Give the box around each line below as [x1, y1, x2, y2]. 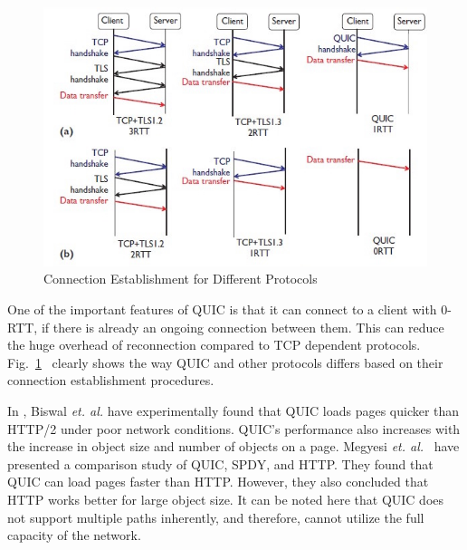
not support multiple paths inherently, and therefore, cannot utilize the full [7, 507, 424, 526]
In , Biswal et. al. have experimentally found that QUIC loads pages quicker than [7, 401, 460, 420]
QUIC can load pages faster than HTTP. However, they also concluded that [7, 472, 429, 491]
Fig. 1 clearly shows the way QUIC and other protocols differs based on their [7, 352, 443, 371]
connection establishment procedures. [7, 371, 214, 390]
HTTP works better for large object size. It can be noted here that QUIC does [7, 489, 444, 508]
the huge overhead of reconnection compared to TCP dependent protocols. [7, 335, 421, 354]
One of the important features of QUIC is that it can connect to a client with [7, 300, 437, 319]
